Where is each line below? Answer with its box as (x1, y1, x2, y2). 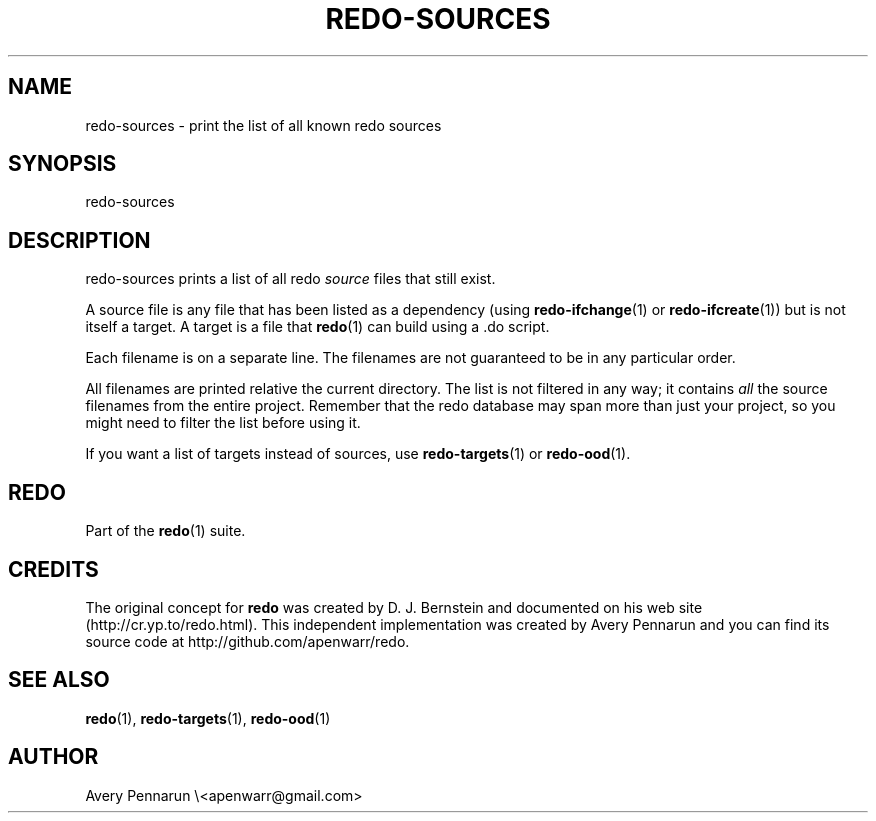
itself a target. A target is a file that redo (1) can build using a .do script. (85, 318, 550, 336)
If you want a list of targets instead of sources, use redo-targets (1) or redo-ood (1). (85, 445, 631, 463)
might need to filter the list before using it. (85, 414, 361, 432)
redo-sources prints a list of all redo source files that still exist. (85, 270, 496, 288)
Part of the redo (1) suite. (85, 522, 246, 540)
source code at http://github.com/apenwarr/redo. (85, 632, 410, 650)
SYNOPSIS (8, 151, 117, 177)
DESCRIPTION (8, 227, 151, 253)
